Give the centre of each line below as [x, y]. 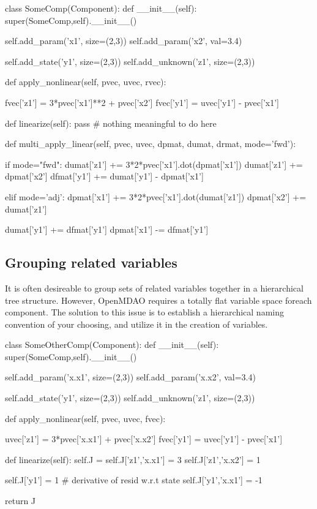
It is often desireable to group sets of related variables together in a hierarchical [154, 288]
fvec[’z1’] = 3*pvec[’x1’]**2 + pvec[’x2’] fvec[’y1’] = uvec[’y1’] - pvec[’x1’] [142, 102]
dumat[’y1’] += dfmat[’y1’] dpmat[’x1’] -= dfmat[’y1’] [107, 229]
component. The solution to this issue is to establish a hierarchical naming [144, 312]
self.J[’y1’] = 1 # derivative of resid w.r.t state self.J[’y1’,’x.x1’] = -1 [134, 480]
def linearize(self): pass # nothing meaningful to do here [111, 123]
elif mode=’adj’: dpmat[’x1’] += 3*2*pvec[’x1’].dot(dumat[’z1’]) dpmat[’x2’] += [156, 196]
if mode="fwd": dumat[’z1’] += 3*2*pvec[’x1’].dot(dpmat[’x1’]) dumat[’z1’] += [154, 164]
